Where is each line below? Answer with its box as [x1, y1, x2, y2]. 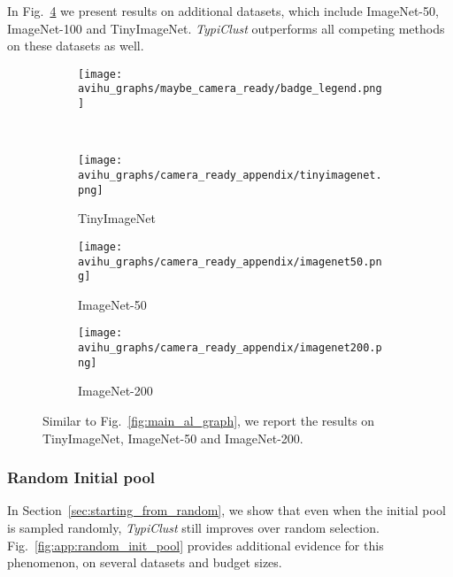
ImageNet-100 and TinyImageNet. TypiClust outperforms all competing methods [7, 19, 445, 37]
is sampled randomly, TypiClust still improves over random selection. [7, 519, 380, 537]
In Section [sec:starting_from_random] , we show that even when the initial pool [7, 501, 446, 519]
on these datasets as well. [7, 36, 144, 55]
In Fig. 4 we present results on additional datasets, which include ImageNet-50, [7, 2, 439, 19]
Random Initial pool [7, 466, 156, 489]
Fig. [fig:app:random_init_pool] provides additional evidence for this [7, 535, 384, 554]
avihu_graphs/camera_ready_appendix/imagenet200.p [78, 342, 382, 355]
